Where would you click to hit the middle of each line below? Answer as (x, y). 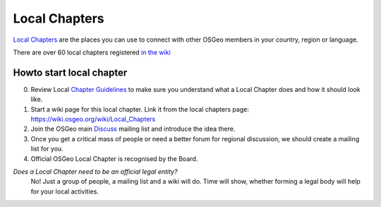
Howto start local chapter (70, 72)
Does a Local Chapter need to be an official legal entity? (95, 171)
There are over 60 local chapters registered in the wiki (92, 52)
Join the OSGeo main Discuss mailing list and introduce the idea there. (133, 129)
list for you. (47, 149)
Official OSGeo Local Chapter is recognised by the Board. (114, 158)
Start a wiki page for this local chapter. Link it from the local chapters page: (140, 109)
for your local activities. (65, 191)
